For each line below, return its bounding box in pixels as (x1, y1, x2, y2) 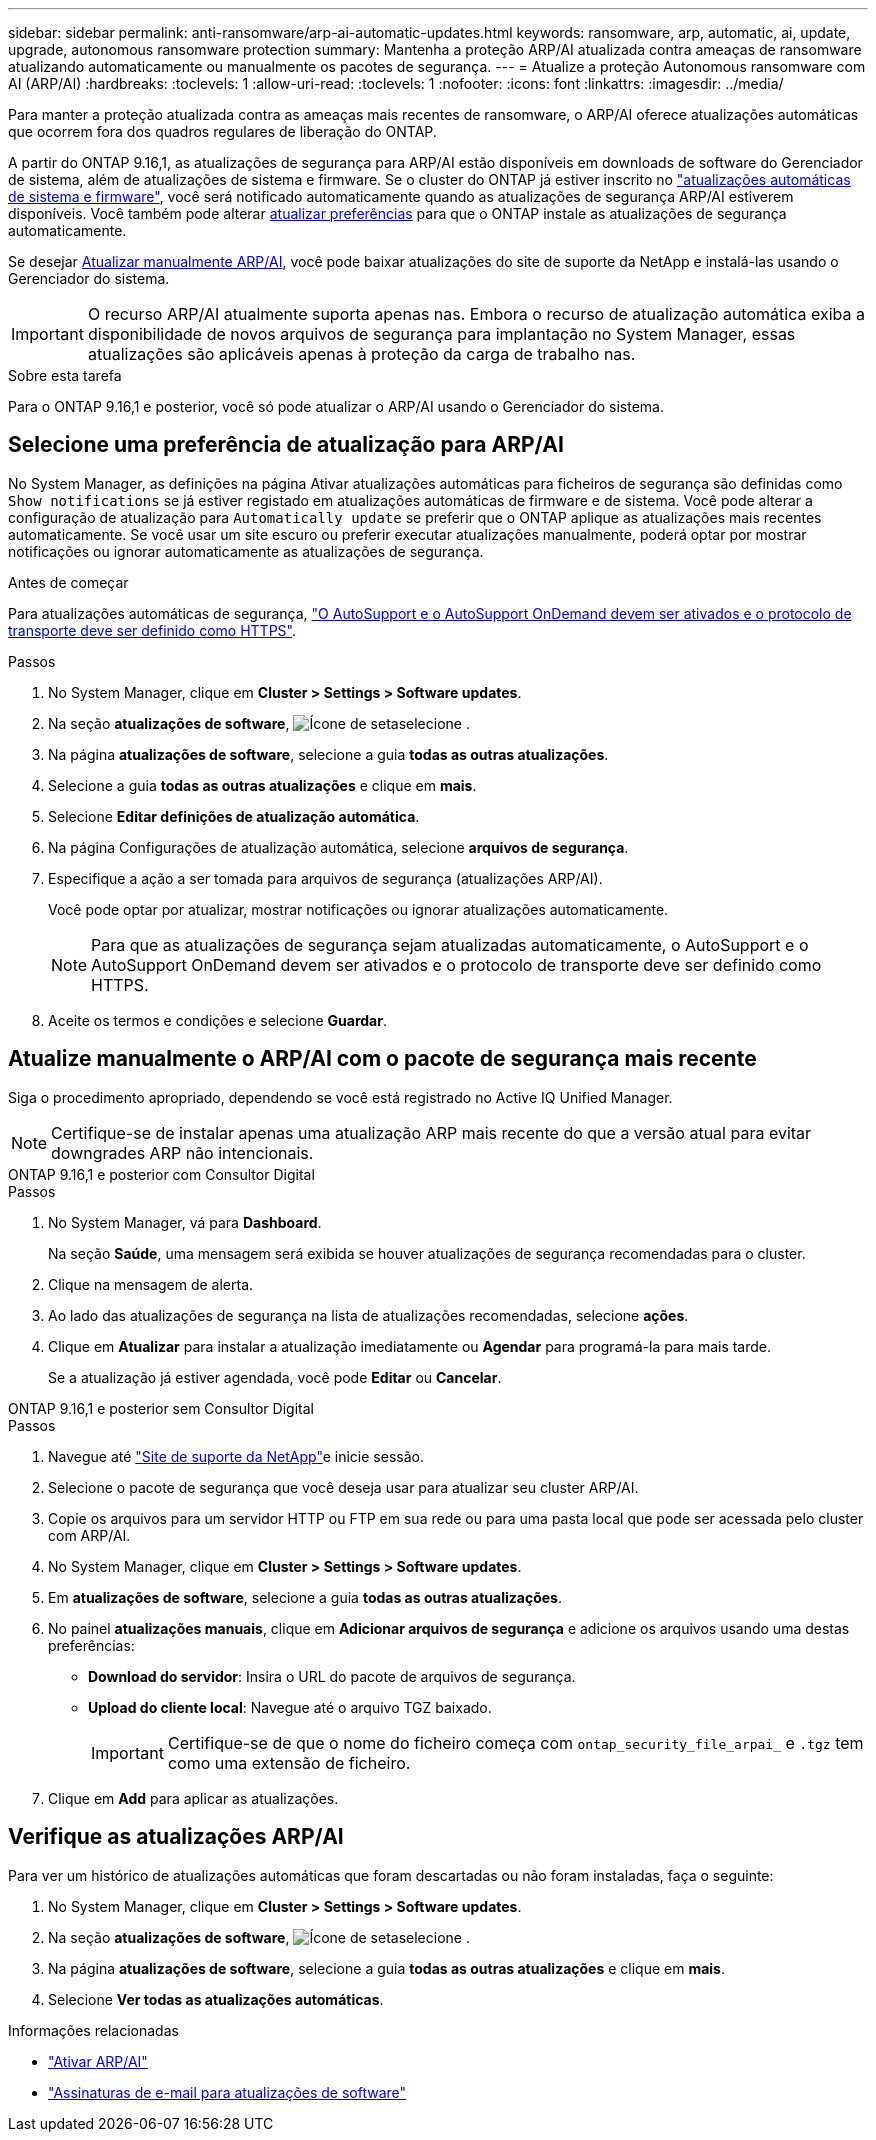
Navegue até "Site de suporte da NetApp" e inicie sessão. (48, 1447, 424, 1465)
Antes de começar (8, 573, 129, 591)
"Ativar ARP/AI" (48, 2052, 148, 2070)
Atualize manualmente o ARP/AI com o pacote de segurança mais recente (8, 1046, 757, 1072)
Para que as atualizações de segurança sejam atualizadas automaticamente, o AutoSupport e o (91, 934, 809, 955)
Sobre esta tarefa (8, 367, 122, 384)
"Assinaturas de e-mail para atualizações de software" (48, 2083, 407, 2101)
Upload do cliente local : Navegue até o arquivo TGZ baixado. (88, 1698, 492, 1716)
